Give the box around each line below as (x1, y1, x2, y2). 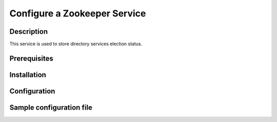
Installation (9, 70, 46, 79)
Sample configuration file (9, 103, 92, 112)
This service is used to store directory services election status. (9, 41, 143, 47)
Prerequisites (9, 54, 53, 63)
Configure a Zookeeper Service (9, 8, 146, 19)
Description (9, 27, 48, 36)
